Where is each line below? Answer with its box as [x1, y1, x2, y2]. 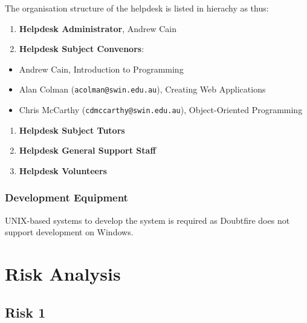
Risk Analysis [5, 261, 121, 286]
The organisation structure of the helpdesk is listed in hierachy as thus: [5, 2, 269, 14]
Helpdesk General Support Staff [19, 144, 156, 157]
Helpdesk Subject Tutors [19, 123, 125, 136]
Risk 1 [5, 302, 46, 321]
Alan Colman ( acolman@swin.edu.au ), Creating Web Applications [19, 83, 266, 96]
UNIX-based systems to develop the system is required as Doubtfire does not [5, 214, 290, 226]
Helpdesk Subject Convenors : [19, 42, 144, 55]
